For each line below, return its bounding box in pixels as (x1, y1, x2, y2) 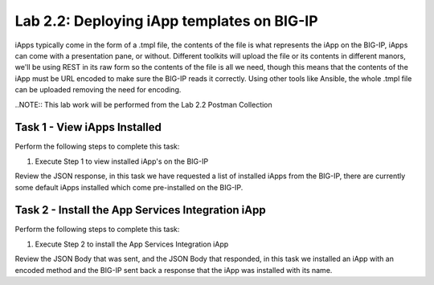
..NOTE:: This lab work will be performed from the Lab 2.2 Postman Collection (14, 100, 272, 109)
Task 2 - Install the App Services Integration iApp (14, 203, 266, 217)
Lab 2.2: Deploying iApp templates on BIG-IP (14, 12, 318, 30)
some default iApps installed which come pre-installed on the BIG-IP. (14, 182, 244, 192)
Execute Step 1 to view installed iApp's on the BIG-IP (35, 157, 209, 166)
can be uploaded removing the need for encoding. (14, 85, 182, 95)
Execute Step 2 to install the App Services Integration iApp (35, 239, 229, 249)
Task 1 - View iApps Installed (14, 120, 162, 134)
